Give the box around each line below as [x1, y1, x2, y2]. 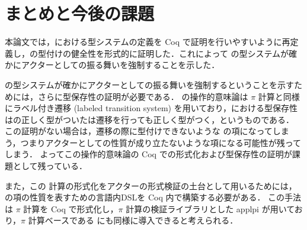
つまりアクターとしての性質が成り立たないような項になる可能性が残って [20, 136, 301, 148]
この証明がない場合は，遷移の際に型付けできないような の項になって [5, 125, 273, 137]
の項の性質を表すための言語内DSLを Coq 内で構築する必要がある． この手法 [5, 191, 302, 203]
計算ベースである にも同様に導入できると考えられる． [28, 214, 238, 226]
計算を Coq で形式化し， [23, 202, 119, 215]
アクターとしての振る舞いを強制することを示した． [21, 59, 220, 71]
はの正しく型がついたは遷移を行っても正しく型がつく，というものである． [5, 113, 295, 125]
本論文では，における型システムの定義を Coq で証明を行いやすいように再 [5, 35, 290, 48]
